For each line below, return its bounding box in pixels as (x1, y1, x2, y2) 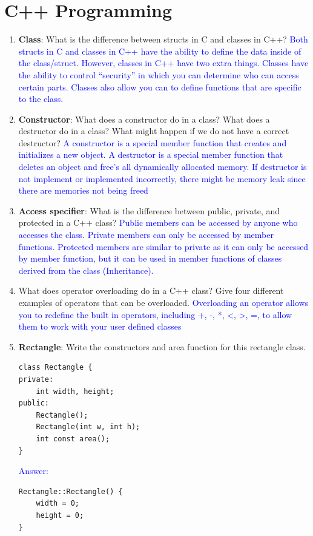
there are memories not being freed (18, 184, 148, 197)
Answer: (18, 464, 48, 477)
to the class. (18, 92, 64, 105)
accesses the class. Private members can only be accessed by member (18, 228, 274, 241)
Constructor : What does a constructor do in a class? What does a (18, 112, 270, 125)
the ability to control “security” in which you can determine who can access (18, 68, 299, 81)
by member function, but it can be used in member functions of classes (18, 252, 282, 265)
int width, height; (36, 387, 114, 396)
